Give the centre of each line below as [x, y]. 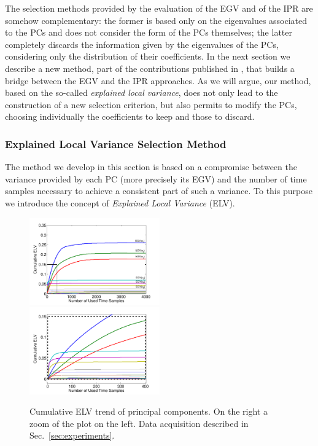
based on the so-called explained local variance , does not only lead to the [142, 92]
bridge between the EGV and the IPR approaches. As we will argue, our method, [158, 80]
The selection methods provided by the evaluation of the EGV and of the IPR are [159, 8]
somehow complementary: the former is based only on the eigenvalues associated [156, 20]
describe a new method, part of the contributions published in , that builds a [150, 68]
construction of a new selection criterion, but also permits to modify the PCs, [151, 104]
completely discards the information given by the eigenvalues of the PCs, [142, 44]
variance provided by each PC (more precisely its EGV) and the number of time [156, 178]
